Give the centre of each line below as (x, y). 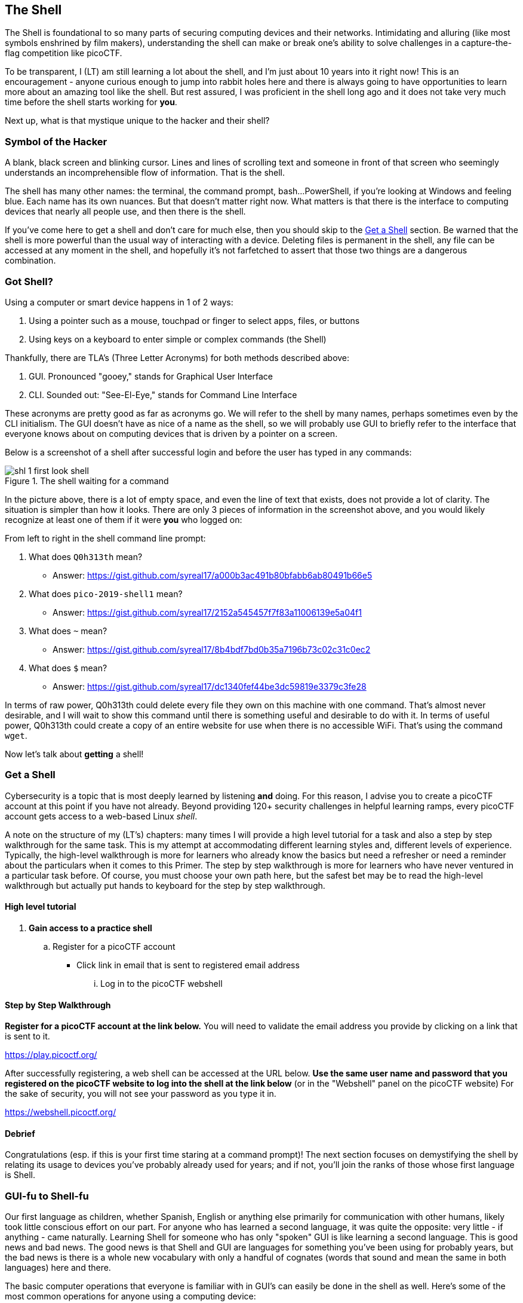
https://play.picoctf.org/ (51, 1055)
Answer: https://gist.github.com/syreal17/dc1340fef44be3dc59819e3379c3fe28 (210, 686)
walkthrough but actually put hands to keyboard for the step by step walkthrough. (165, 885)
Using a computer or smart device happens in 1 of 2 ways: (119, 302)
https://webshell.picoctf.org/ (61, 1112)
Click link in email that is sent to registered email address (188, 965)
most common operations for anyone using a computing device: (130, 1296)
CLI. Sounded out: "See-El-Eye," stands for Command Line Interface (163, 394)
